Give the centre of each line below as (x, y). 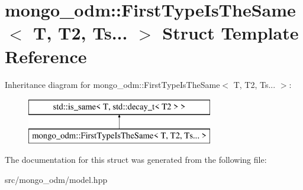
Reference (46, 56)
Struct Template (231, 33)
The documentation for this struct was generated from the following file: (136, 160)
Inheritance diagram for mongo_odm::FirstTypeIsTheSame (112, 84)
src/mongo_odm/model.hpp (56, 179)
